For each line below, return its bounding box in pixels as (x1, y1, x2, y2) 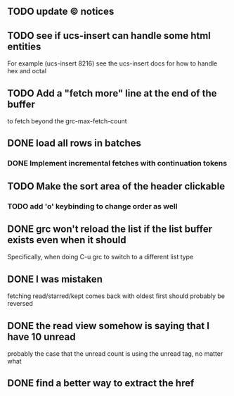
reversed (7, 299, 34, 308)
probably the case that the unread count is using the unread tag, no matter (7, 349, 223, 358)
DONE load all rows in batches (7, 137, 142, 149)
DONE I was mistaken (7, 273, 103, 285)
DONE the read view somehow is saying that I (7, 320, 209, 332)
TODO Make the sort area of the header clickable (7, 180, 226, 192)
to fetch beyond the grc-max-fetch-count (7, 117, 128, 125)
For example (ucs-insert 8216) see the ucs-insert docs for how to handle (7, 59, 218, 68)
